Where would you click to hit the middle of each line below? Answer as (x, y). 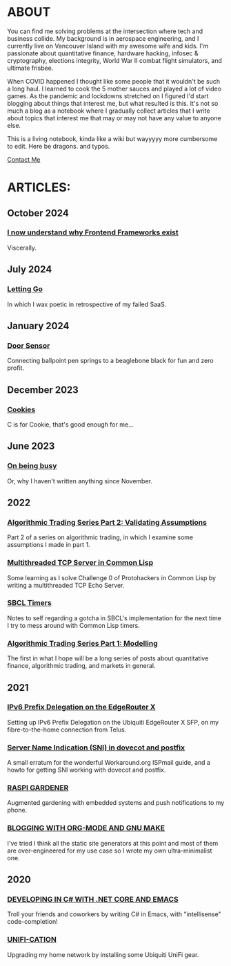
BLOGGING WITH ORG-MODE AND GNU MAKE (86, 828)
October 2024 (38, 213)
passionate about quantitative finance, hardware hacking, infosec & (103, 53)
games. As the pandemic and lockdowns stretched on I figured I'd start (108, 96)
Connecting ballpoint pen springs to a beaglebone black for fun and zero (110, 361)
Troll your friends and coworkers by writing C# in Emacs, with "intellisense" (114, 914)
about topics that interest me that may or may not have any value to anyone (114, 118)
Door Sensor (29, 345)
